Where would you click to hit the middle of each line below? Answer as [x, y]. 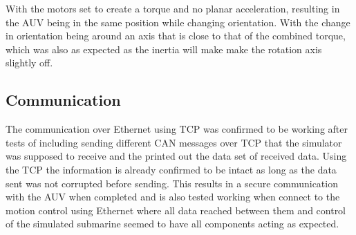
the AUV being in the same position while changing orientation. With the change [178, 22]
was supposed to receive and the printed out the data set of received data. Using [176, 156]
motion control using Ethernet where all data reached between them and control [176, 210]
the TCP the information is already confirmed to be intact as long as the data [171, 169]
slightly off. [29, 63]
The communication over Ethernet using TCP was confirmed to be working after [177, 129]
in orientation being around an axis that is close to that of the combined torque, [176, 36]
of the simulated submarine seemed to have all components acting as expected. [172, 224]
